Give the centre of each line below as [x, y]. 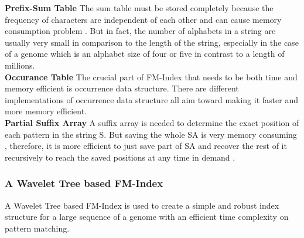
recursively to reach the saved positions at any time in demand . [120, 157]
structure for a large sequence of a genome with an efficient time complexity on [147, 217]
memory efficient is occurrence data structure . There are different [122, 88]
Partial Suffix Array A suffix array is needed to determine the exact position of [152, 122]
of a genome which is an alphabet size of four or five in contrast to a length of [145, 54]
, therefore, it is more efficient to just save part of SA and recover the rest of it [146, 146]
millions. [20, 65]
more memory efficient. [46, 111]
